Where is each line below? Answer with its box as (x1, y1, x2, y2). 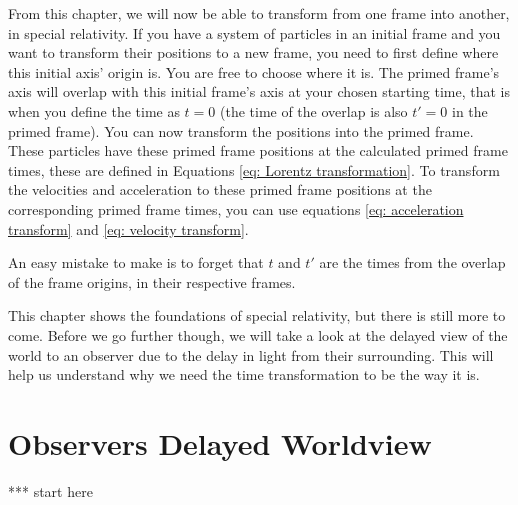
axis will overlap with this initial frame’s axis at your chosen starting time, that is (8, 81, 510, 102)
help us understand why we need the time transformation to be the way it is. (8, 364, 480, 385)
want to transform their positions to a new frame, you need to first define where (8, 42, 499, 63)
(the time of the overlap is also (219, 100, 408, 121)
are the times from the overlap (319, 252, 506, 273)
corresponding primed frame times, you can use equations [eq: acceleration (8, 198, 464, 219)
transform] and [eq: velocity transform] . (8, 218, 249, 239)
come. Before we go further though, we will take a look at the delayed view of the (8, 324, 508, 345)
